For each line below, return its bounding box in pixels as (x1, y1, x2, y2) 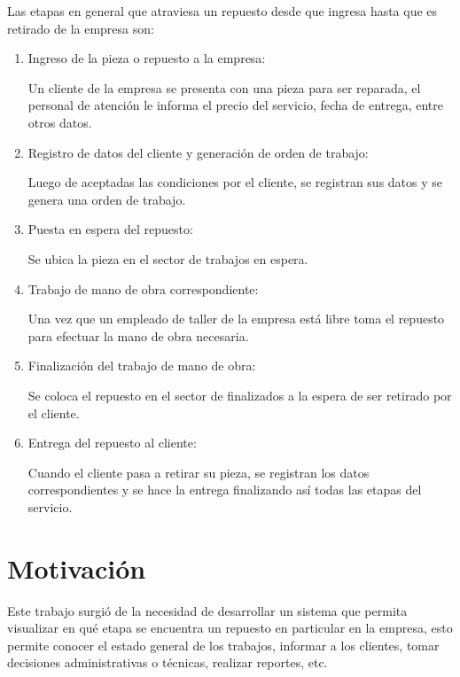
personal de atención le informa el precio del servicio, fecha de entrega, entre (27, 96, 443, 114)
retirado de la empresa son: (7, 19, 154, 37)
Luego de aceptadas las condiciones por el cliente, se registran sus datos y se (27, 173, 443, 191)
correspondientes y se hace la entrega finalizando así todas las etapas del (27, 480, 422, 499)
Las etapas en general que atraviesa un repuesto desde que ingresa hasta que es (7, 2, 438, 19)
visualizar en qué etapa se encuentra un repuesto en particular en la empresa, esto (7, 619, 453, 637)
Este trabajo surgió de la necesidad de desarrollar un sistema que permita (7, 601, 408, 619)
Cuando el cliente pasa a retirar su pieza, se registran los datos (27, 463, 370, 481)
